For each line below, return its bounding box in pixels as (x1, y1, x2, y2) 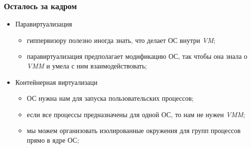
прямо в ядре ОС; (27, 135, 79, 145)
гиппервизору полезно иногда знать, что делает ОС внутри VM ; (27, 35, 216, 45)
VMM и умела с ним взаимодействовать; (27, 61, 147, 70)
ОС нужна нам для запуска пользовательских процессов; (27, 93, 194, 103)
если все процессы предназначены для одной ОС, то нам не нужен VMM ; (27, 109, 245, 119)
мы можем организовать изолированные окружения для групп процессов (27, 125, 241, 135)
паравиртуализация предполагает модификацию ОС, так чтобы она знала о (27, 51, 248, 61)
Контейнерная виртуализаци (15, 77, 98, 87)
